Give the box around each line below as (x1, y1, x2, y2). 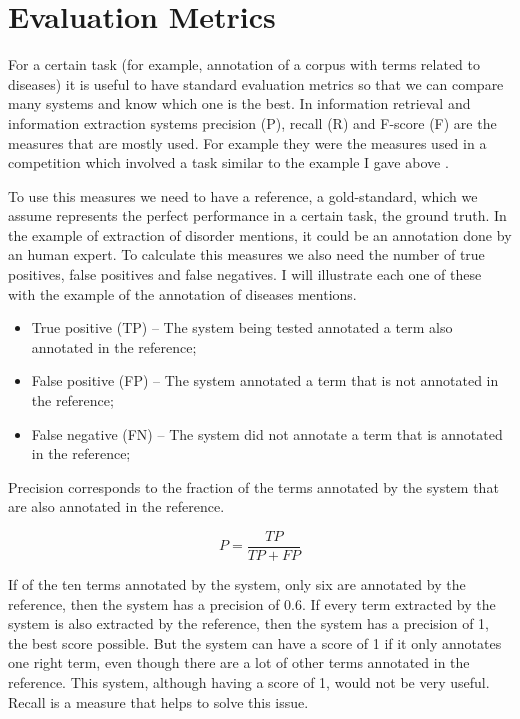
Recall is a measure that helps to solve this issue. (8, 691, 309, 712)
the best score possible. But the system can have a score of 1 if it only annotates (8, 632, 502, 653)
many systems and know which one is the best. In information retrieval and (8, 93, 471, 114)
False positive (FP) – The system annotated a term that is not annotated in (31, 370, 499, 391)
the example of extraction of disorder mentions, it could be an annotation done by (8, 224, 512, 245)
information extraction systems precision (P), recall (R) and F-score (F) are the (8, 112, 497, 133)
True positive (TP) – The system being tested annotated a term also (31, 317, 453, 338)
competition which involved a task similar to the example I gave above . (8, 152, 449, 173)
